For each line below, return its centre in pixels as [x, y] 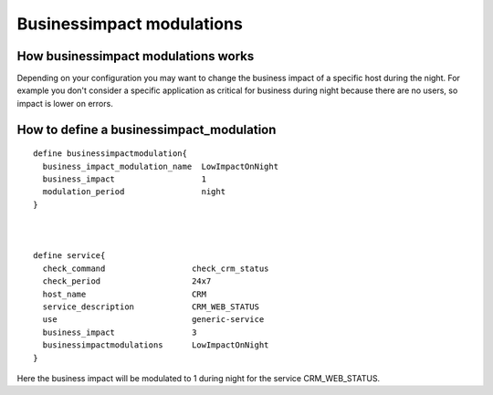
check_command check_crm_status [156, 268]
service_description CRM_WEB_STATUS [151, 307]
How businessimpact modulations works [136, 56]
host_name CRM [125, 294]
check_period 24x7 [127, 281]
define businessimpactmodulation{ [110, 154]
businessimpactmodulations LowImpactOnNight [156, 345]
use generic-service [153, 320]
